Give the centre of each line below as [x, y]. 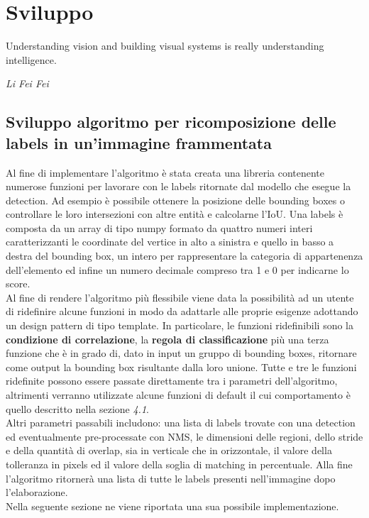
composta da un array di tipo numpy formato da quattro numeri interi [159, 227]
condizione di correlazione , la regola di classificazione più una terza [167, 339]
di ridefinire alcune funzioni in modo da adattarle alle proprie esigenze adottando [182, 311]
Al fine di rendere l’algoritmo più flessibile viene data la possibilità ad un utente [180, 297]
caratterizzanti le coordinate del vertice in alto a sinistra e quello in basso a [170, 242]
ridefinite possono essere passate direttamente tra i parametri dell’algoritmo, [172, 381]
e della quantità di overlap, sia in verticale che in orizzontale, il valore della [169, 450]
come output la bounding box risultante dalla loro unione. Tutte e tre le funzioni [181, 367]
